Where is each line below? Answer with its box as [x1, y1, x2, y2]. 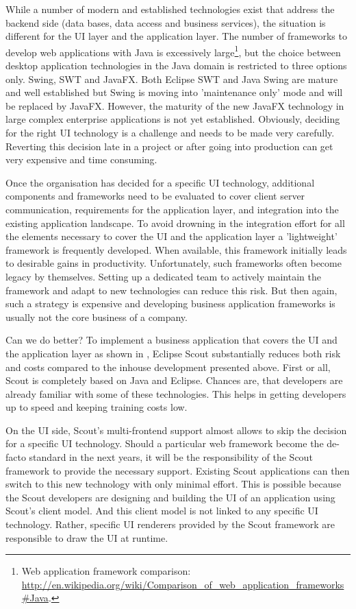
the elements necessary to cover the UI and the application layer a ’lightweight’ [5, 229, 338, 243]
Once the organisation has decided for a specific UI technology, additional [5, 175, 315, 189]
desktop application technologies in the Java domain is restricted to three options [5, 58, 347, 73]
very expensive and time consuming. [5, 152, 157, 167]
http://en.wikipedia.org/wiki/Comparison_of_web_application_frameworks [21, 577, 344, 591]
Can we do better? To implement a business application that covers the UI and [5, 333, 338, 347]
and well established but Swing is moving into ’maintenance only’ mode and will [5, 85, 343, 99]
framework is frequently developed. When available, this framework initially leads [5, 242, 347, 256]
